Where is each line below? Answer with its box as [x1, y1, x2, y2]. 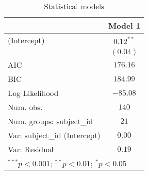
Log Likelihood [8, 87, 59, 98]
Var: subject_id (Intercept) [8, 129, 100, 141]
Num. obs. [8, 101, 43, 112]
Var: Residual [8, 143, 54, 155]
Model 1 [108, 20, 141, 31]
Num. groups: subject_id [8, 115, 93, 127]
